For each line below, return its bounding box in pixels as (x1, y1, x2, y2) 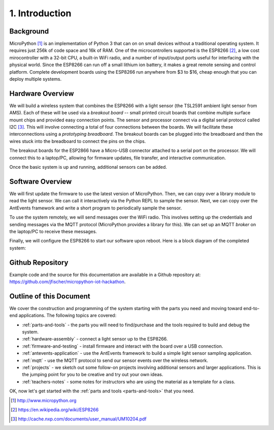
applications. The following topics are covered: (18, 313, 117, 319)
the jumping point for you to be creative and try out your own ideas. (22, 372, 163, 378)
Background (9, 27, 49, 36)
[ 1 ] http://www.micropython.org (11, 397, 77, 404)
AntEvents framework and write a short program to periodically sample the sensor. (9, 205, 182, 211)
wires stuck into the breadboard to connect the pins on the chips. (9, 138, 146, 144)
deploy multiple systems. (9, 76, 62, 82)
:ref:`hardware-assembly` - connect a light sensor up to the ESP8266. (22, 336, 168, 342)
